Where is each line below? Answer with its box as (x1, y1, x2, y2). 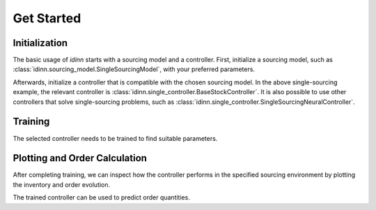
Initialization (13, 37, 68, 49)
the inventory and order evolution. (13, 180, 111, 188)
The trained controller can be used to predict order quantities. (13, 193, 191, 202)
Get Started (13, 10, 81, 26)
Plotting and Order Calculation (13, 152, 148, 164)
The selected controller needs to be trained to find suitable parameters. (13, 134, 218, 142)
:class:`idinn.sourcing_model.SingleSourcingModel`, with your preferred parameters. (13, 65, 256, 73)
